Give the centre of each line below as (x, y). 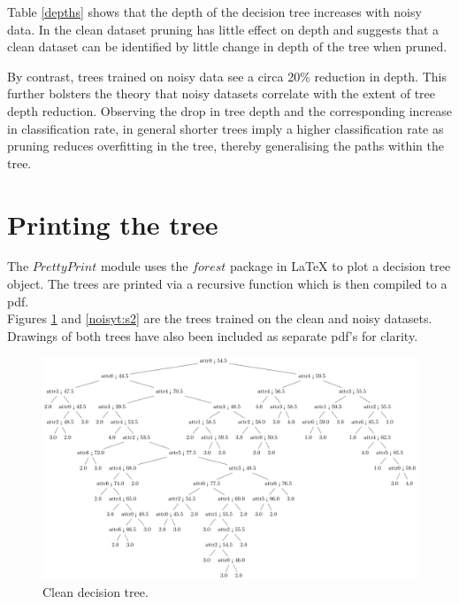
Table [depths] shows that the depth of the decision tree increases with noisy (214, 12)
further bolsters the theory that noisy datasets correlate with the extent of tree (222, 93)
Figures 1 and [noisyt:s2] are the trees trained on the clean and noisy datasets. (220, 318)
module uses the (144, 266)
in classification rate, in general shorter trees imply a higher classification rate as (226, 128)
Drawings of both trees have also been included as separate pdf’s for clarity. (213, 335)
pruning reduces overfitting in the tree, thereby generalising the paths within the (226, 146)
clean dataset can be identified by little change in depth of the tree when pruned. (227, 46)
